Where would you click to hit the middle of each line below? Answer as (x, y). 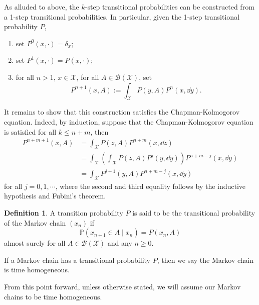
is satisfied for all (30, 131)
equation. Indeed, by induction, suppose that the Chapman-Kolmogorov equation (129, 121)
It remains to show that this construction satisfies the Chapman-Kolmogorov (122, 112)
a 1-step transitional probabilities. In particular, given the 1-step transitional (122, 16)
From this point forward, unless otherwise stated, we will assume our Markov (122, 286)
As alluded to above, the (42, 7)
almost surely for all (35, 243)
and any (120, 243)
